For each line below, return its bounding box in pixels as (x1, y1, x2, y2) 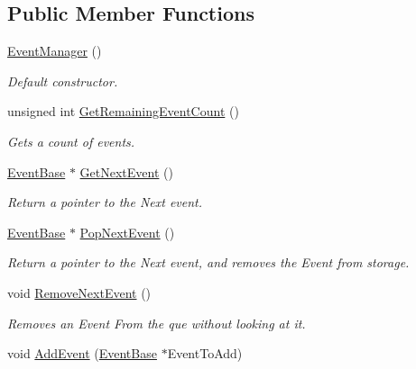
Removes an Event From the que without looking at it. (7, 313, 306, 332)
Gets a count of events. (7, 131, 135, 150)
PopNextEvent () (79, 222, 175, 241)
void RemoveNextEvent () (7, 283, 152, 301)
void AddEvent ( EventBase (7, 344, 157, 363)
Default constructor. (7, 71, 118, 90)
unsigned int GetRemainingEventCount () (7, 102, 239, 121)
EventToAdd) (167, 344, 243, 363)
